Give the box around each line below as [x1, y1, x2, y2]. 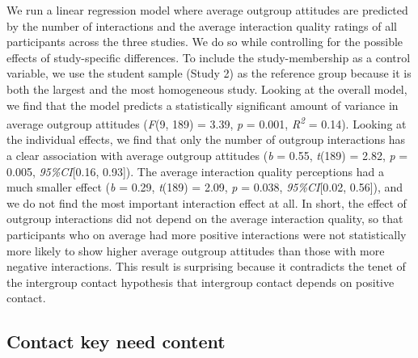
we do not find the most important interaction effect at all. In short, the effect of [6, 194, 407, 211]
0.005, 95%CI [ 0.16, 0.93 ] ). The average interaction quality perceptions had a [6, 162, 384, 179]
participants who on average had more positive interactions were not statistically [6, 225, 407, 242]
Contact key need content [6, 329, 226, 354]
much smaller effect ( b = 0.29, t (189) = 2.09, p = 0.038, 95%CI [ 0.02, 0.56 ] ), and [6, 179, 403, 196]
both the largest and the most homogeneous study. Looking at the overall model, [6, 80, 407, 97]
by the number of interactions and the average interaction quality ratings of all [6, 17, 397, 34]
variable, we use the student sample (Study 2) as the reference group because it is [6, 65, 412, 82]
